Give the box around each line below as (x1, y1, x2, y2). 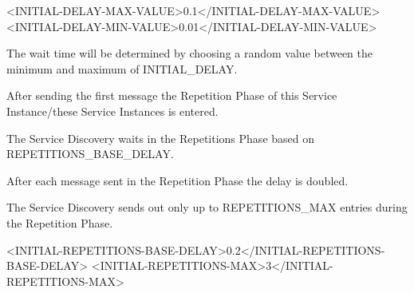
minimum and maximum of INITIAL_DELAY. (6, 60, 238, 77)
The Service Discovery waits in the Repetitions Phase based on (6, 129, 315, 146)
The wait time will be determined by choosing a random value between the (6, 45, 373, 61)
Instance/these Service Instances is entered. (6, 102, 219, 119)
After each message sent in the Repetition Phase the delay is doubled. (6, 172, 349, 188)
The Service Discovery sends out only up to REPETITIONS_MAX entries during (6, 199, 408, 216)
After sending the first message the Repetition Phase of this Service (6, 87, 337, 104)
